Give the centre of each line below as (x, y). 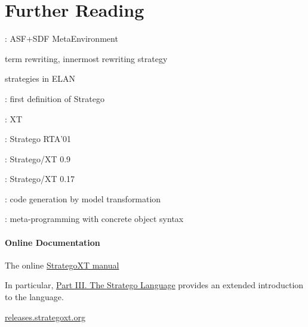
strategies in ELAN (40, 78)
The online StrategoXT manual (62, 265)
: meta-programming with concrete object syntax (94, 219)
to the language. (34, 297)
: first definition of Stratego (55, 98)
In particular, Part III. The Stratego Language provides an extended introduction (154, 285)
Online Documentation (53, 242)
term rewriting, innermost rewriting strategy (86, 58)
